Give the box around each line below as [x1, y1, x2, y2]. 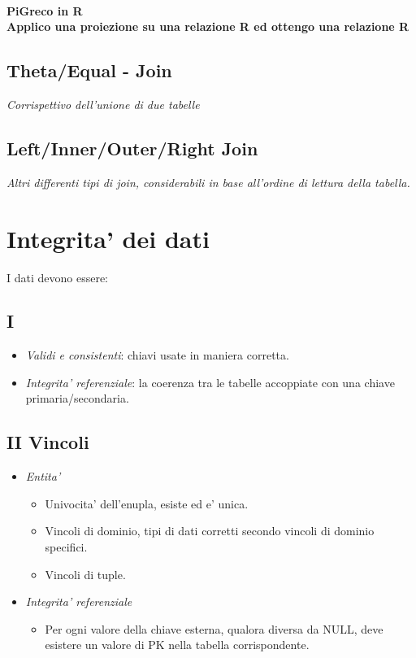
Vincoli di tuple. [45, 565, 126, 582]
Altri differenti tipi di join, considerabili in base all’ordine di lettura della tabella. [6, 173, 410, 190]
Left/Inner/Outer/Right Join [6, 135, 258, 160]
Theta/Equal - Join [6, 58, 172, 83]
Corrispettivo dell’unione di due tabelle [6, 95, 200, 112]
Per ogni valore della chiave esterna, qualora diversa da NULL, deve [45, 620, 383, 637]
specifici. [45, 538, 88, 556]
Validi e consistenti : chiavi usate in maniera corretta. [25, 346, 289, 364]
